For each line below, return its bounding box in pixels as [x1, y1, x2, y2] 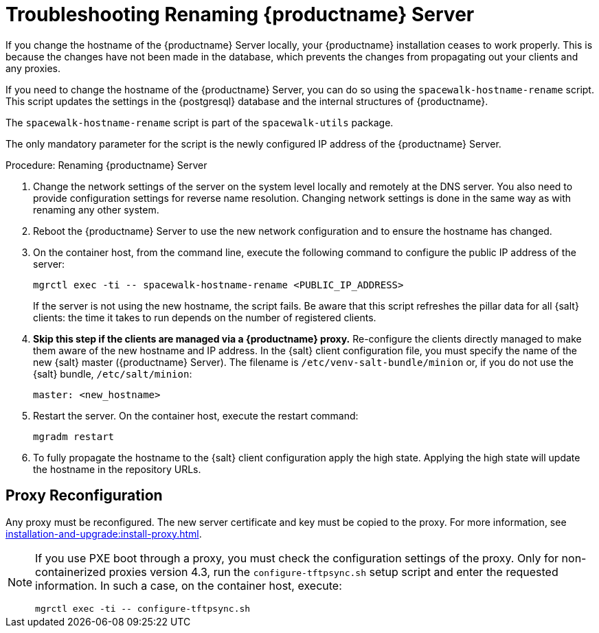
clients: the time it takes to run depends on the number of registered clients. [33, 311, 376, 323]
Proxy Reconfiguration [5, 487, 163, 505]
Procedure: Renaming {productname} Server [5, 159, 207, 171]
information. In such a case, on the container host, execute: [35, 578, 342, 592]
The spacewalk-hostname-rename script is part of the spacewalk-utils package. [5, 116, 394, 128]
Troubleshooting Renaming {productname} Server [5, 3, 475, 26]
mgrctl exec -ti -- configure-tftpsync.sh [35, 603, 251, 614]
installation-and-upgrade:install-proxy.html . [5, 527, 202, 540]
